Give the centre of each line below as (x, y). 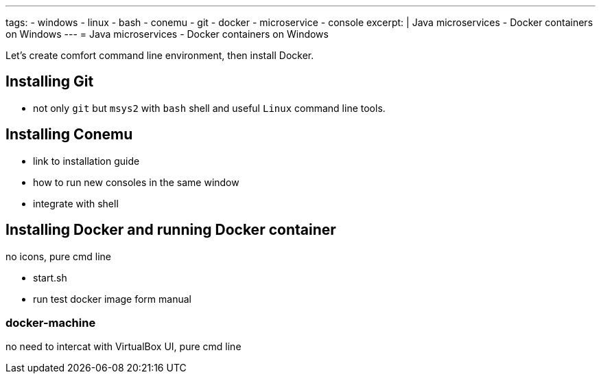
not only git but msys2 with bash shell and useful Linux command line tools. (209, 108)
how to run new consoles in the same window (136, 182)
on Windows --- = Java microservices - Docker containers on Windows (167, 34)
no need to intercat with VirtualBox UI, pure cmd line (123, 347)
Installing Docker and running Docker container (171, 230)
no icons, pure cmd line (58, 256)
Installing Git (50, 82)
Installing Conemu (69, 135)
